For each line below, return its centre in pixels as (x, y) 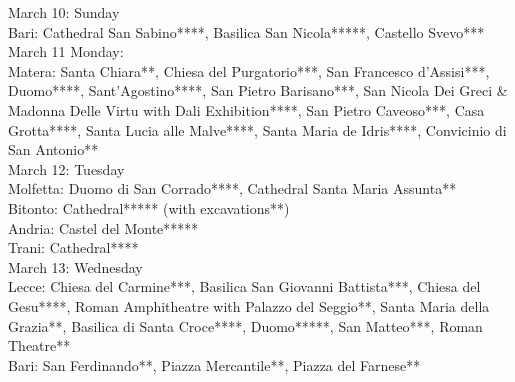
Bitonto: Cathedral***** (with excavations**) (149, 207)
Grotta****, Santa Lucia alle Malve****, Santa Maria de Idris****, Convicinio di (257, 129)
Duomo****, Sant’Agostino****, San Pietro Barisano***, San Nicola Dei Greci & (258, 90)
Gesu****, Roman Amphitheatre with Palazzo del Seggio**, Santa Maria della (249, 305)
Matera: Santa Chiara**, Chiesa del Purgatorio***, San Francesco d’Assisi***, (249, 70)
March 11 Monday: (66, 51)
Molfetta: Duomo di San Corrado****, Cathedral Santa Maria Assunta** (232, 188)
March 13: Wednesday (75, 266)
